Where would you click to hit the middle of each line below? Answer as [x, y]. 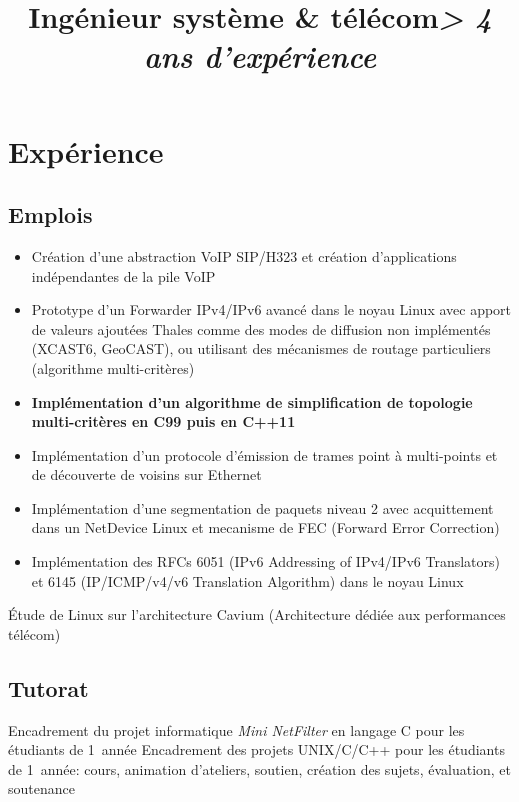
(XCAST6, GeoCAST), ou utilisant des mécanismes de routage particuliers [261, 348]
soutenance [41, 788]
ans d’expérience [260, 56]
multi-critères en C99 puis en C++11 [163, 421]
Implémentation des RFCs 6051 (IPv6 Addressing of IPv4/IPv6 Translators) [266, 561]
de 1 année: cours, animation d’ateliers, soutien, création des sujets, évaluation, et [260, 768]
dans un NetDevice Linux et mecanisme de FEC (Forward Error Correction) [265, 527]
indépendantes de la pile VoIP [123, 275]
